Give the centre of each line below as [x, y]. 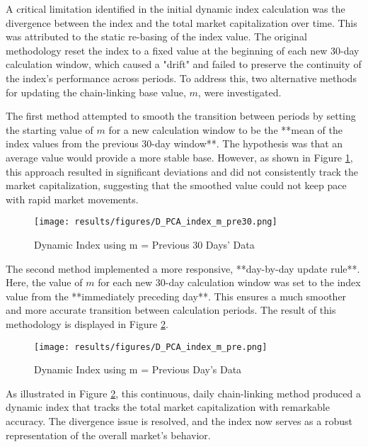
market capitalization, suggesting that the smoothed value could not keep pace [176, 185]
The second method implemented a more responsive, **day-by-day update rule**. [183, 268]
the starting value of [50, 129]
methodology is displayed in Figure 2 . [87, 323]
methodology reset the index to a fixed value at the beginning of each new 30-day [183, 50]
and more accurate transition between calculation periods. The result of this [171, 310]
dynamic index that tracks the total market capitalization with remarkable [168, 407]
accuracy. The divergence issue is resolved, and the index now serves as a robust [179, 420]
